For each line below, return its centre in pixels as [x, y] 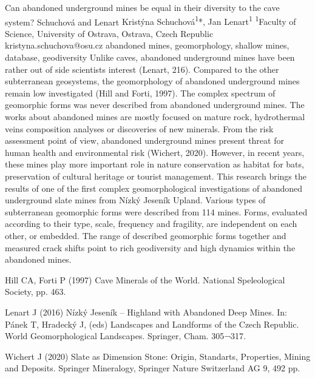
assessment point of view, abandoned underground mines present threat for [144, 140]
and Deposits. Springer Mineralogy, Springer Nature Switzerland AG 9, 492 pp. [153, 368]
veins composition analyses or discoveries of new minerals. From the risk [139, 128]
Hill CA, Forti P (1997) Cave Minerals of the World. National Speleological [145, 279]
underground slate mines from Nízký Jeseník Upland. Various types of [135, 200]
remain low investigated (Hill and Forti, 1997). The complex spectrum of [140, 93]
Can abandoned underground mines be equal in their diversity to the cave [142, 7]
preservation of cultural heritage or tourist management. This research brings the [156, 176]
